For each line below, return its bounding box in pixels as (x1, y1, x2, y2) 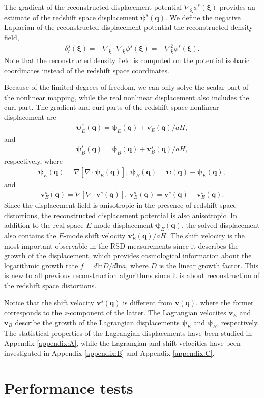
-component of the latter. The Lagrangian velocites (67, 307, 226, 318)
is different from (123, 297, 172, 308)
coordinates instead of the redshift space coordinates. (4, 65, 169, 75)
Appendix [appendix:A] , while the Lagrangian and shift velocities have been (4, 338, 241, 348)
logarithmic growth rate (4, 260, 78, 270)
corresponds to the (4, 307, 62, 318)
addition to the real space (4, 220, 84, 230)
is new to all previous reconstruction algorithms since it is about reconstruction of (4, 270, 260, 281)
